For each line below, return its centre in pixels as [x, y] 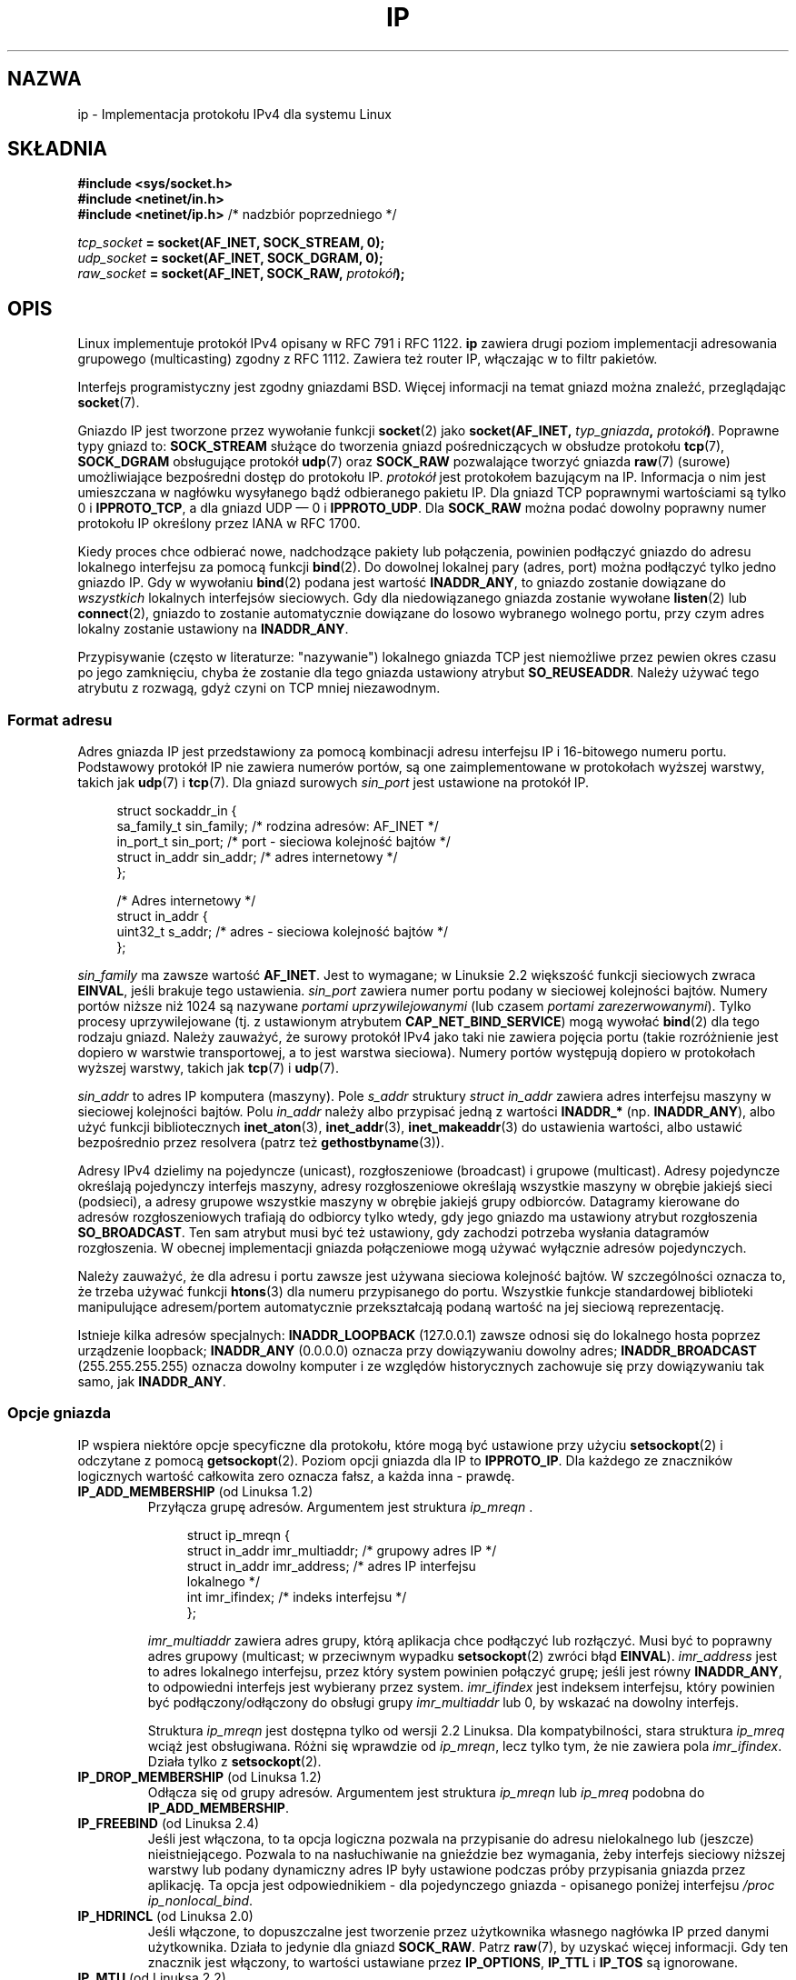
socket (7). [109, 403]
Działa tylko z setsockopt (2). [234, 1761]
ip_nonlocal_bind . [200, 1900]
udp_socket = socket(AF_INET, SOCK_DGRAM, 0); [230, 258]
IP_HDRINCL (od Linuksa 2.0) [165, 1915]
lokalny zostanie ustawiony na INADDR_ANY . [213, 629]
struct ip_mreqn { [238, 1535]
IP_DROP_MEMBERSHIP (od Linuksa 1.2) [199, 1776]
